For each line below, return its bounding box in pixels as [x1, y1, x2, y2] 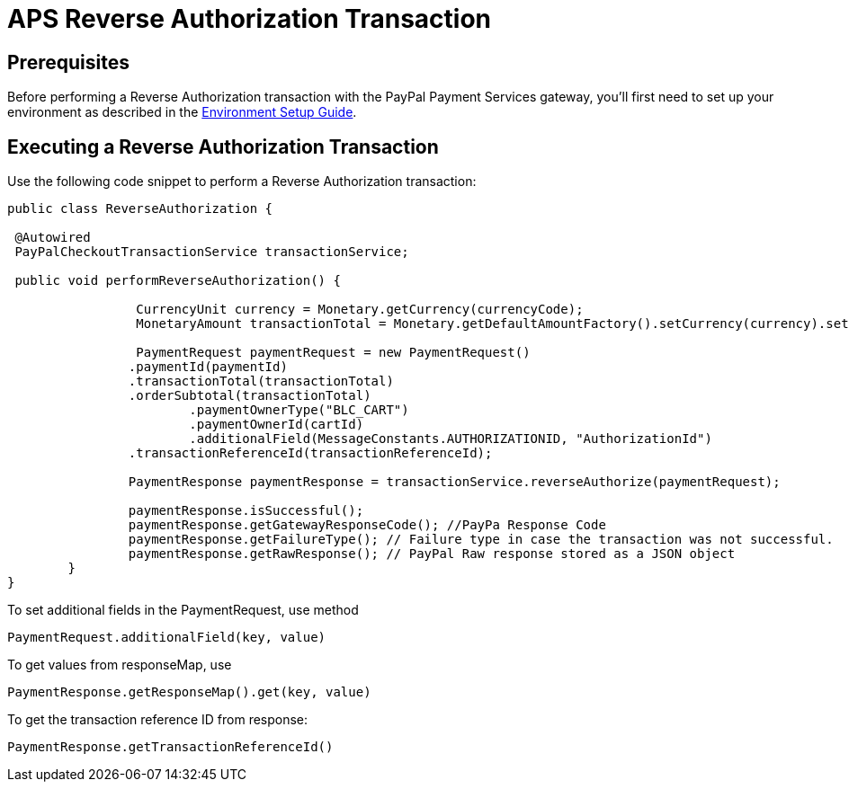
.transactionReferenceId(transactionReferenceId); [128, 446, 493, 461]
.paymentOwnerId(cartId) [189, 417, 364, 432]
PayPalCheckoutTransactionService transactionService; [14, 244, 409, 260]
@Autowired [14, 230, 91, 245]
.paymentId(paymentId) [128, 359, 288, 375]
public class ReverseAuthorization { [7, 201, 273, 217]
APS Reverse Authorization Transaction [7, 4, 492, 34]
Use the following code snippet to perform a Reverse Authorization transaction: [7, 173, 477, 190]
